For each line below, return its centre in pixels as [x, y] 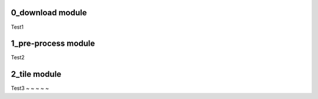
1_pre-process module [53, 44]
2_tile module [36, 74]
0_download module [49, 13]
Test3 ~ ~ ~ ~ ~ [30, 88]
